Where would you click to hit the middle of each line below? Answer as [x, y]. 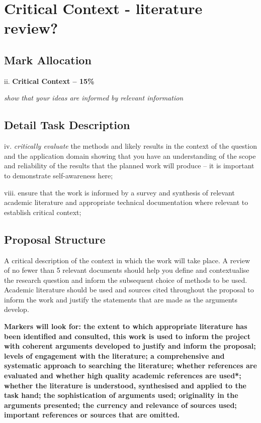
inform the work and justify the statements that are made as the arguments [121, 299]
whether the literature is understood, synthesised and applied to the [125, 385]
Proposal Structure [55, 239]
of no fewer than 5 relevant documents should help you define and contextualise [127, 270]
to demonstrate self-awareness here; [59, 175]
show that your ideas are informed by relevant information [94, 98]
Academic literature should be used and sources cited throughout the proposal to [129, 290]
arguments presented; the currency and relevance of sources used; [120, 405]
